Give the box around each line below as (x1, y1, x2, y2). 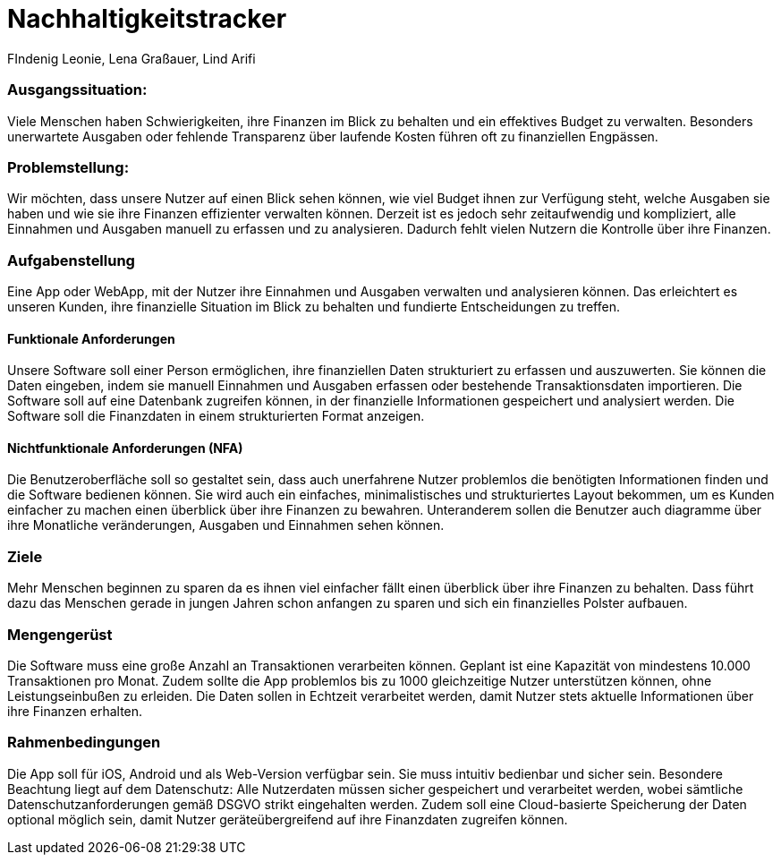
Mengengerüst (7, 625, 113, 644)
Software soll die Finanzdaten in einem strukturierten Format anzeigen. (7, 408, 425, 424)
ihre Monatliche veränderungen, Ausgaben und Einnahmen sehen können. (7, 517, 445, 533)
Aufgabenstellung (7, 251, 135, 269)
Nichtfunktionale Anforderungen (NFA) (7, 440, 243, 456)
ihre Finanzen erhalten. (7, 703, 143, 719)
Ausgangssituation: (7, 81, 148, 99)
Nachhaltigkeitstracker (7, 4, 287, 34)
